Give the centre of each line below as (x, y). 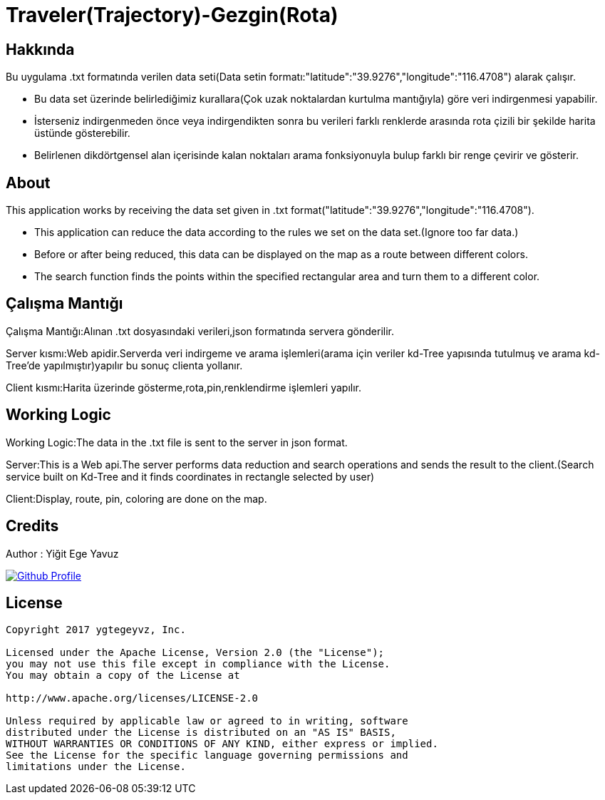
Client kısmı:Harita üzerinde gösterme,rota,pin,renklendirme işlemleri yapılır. (184, 387)
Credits (32, 526)
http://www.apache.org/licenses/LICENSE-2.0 (132, 698)
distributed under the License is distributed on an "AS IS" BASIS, (201, 733)
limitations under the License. (96, 767)
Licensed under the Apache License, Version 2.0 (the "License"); (195, 653)
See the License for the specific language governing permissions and (207, 755)
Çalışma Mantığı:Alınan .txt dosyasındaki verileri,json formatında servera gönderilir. (200, 331)
